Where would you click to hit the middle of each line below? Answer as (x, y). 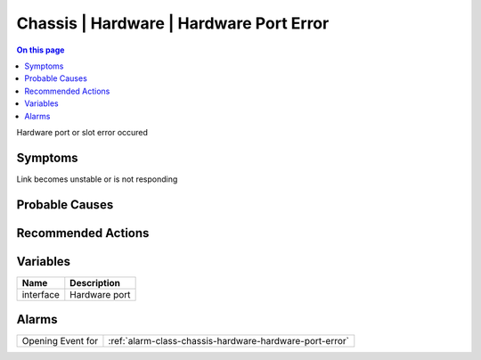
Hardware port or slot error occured (82, 132)
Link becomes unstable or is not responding (97, 179)
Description (95, 282)
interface (41, 294)
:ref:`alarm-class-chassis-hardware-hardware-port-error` (228, 341)
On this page (41, 50)
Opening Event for (60, 341)
